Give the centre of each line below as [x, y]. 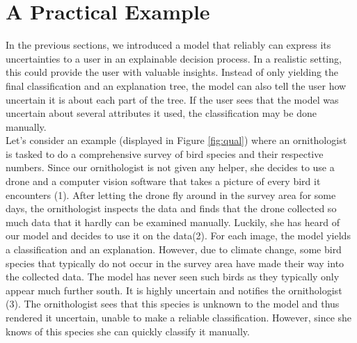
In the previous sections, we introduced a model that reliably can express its [168, 45]
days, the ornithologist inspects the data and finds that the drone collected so [171, 208]
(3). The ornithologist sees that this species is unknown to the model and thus [173, 304]
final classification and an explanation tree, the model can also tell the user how [176, 85]
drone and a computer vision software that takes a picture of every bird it [163, 181]
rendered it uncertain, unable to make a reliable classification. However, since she [179, 317]
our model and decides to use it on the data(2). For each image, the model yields [178, 236]
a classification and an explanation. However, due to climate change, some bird [174, 249]
